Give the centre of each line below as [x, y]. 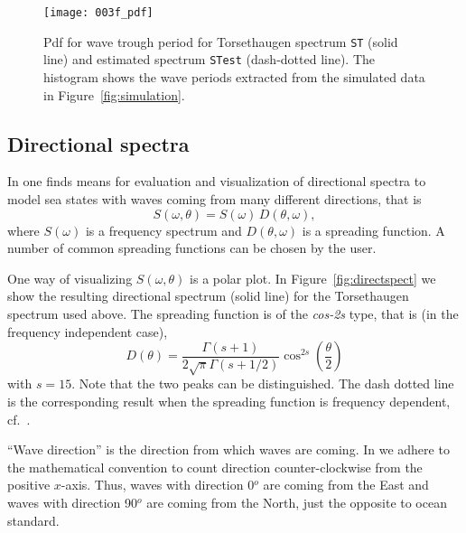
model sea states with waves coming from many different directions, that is [214, 198]
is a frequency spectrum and [163, 230]
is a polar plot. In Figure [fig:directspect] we [313, 278]
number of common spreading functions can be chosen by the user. [192, 248]
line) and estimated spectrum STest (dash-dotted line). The [210, 59]
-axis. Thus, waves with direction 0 [158, 485]
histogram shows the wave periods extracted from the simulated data [234, 76]
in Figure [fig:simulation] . [114, 94]
